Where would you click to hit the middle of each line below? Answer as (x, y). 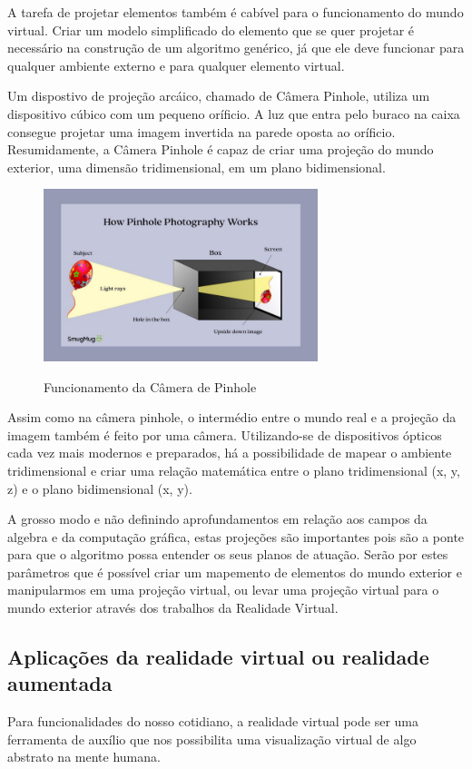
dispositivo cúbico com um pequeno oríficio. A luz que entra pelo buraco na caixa (234, 113)
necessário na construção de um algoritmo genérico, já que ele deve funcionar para (236, 48)
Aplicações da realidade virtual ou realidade (218, 657)
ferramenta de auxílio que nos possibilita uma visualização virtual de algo (212, 739)
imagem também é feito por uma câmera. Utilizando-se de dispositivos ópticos (225, 434)
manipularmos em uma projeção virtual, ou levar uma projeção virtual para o (223, 590)
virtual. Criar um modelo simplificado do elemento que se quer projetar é (211, 30)
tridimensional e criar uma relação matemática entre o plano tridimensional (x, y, (234, 470)
